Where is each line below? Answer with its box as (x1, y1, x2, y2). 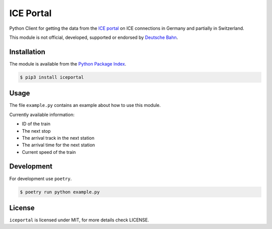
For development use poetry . (9, 176, 72, 182)
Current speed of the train (22, 149, 76, 155)
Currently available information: (9, 111, 75, 118)
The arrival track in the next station (22, 135, 95, 141)
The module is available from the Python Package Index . (9, 61, 126, 67)
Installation (9, 47, 45, 56)
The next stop (22, 128, 51, 134)
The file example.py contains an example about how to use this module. (9, 102, 161, 108)
